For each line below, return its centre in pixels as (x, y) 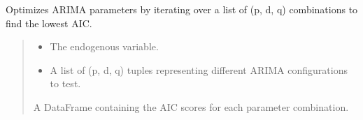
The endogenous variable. (104, 46)
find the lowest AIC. (49, 23)
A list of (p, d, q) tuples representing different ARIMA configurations (199, 69)
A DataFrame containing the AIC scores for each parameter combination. (191, 106)
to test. (65, 83)
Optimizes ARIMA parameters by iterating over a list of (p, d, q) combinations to (182, 9)
